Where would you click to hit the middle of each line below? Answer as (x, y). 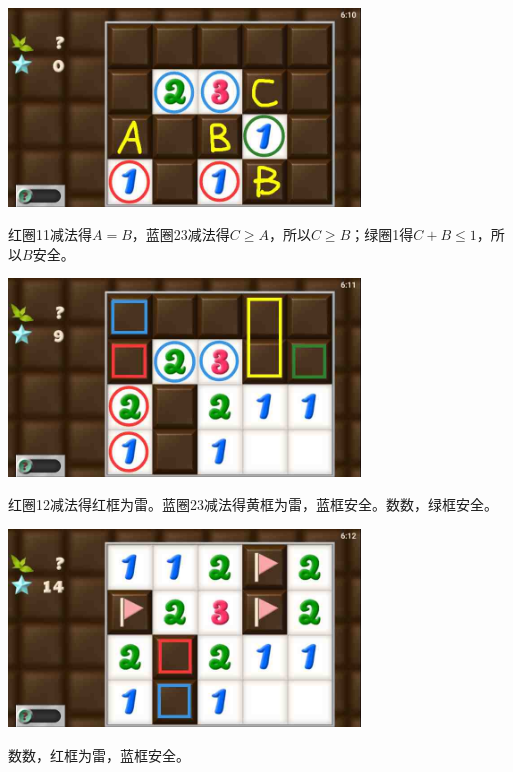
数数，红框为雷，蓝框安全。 (99, 754)
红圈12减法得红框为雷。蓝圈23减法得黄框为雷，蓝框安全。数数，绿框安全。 (253, 504)
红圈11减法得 (50, 234)
